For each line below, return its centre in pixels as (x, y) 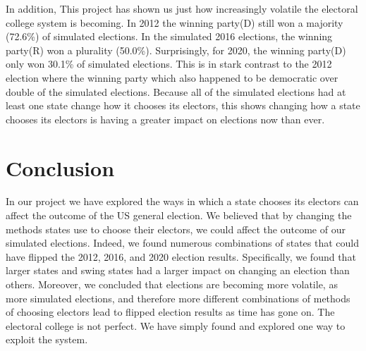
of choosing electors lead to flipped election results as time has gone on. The (170, 312)
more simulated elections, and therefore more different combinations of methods (178, 298)
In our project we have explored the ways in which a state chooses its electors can (182, 201)
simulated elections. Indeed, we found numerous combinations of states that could (182, 243)
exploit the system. (47, 339)
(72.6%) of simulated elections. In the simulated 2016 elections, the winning (169, 36)
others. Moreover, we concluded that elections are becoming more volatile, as (172, 284)
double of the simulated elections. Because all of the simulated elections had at (176, 91)
